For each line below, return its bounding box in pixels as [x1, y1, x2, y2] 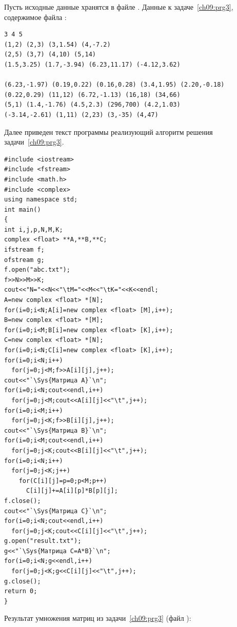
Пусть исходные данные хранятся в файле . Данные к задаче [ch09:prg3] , [4, 2, 233, 12]
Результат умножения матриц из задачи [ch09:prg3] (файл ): [4, 613, 191, 623]
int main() [4, 206, 41, 213]
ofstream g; [4, 256, 45, 264]
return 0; [4, 588, 37, 595]
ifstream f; [4, 246, 45, 254]
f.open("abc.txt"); [4, 266, 70, 274]
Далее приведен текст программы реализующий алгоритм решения [4, 126, 213, 137]
